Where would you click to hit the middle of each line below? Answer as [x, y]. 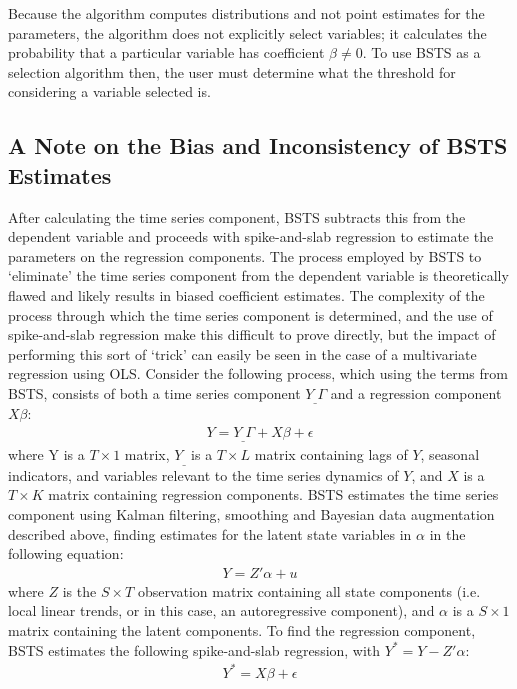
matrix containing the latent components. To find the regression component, [242, 630]
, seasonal [450, 454]
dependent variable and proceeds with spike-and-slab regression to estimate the [251, 236]
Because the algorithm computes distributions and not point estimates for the [246, 13]
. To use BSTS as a [421, 52]
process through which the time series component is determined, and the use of [250, 314]
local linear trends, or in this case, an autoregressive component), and [221, 610]
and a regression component [416, 392]
